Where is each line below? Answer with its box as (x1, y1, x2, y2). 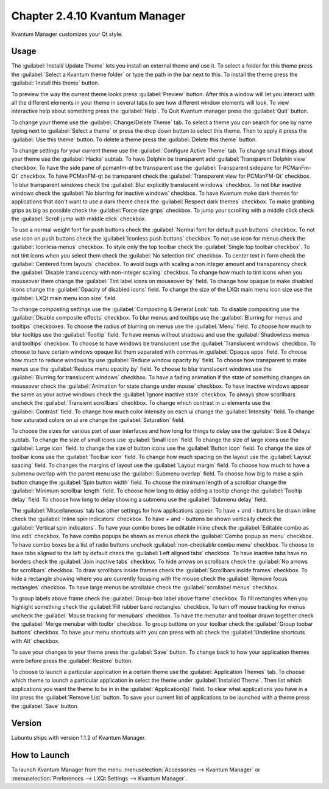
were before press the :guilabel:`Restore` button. (11, 657, 133, 664)
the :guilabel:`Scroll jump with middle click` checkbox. (11, 215, 147, 222)
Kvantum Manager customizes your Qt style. (11, 30, 123, 38)
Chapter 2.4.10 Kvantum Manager (11, 9, 186, 23)
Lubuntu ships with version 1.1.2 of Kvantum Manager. (11, 734, 146, 742)
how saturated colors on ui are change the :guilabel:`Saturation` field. (11, 416, 185, 424)
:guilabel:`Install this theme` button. (11, 79, 100, 86)
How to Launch (11, 750, 70, 760)
